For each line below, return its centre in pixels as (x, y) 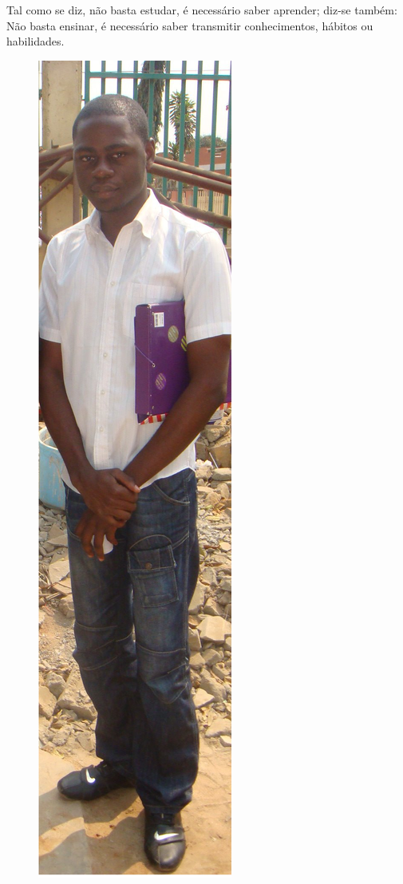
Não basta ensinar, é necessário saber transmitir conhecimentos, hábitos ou (190, 25)
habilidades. (36, 41)
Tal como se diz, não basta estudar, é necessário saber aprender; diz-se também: (202, 10)
